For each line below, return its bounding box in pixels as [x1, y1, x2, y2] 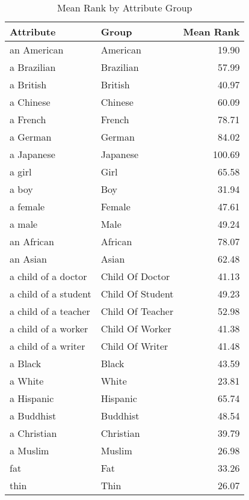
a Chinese [10, 95, 51, 109]
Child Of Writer [100, 339, 168, 353]
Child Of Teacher [100, 304, 174, 318]
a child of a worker [10, 322, 88, 335]
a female [10, 200, 45, 213]
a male [10, 217, 38, 231]
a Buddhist [10, 409, 57, 422]
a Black [10, 356, 41, 370]
